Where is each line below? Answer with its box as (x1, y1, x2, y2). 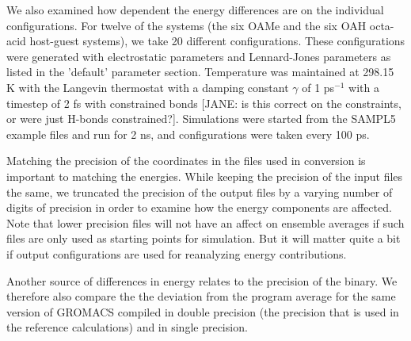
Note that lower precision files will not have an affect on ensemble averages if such (6, 214, 405, 231)
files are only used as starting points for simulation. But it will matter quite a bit (6, 230, 401, 247)
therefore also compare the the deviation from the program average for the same (6, 288, 396, 305)
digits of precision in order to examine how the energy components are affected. (6, 199, 392, 216)
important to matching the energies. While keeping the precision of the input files (6, 167, 403, 184)
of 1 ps (302, 79, 335, 95)
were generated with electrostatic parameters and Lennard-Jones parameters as (6, 48, 391, 64)
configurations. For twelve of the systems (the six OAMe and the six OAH (6, 17, 367, 33)
